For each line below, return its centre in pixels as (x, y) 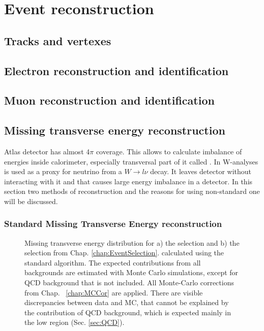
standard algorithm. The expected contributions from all (113, 262)
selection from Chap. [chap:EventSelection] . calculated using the (124, 253)
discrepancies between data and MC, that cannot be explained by (127, 302)
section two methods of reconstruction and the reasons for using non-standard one (132, 191)
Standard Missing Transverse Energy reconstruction (113, 224)
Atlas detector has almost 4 (47, 151)
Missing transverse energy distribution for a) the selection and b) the (132, 242)
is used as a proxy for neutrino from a (63, 171)
